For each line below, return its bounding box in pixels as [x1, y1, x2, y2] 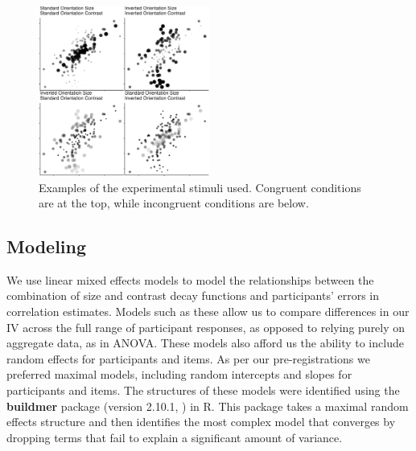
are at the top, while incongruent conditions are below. [39, 195, 309, 211]
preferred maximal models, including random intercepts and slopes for [6, 366, 352, 383]
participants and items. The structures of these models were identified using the [6, 382, 400, 399]
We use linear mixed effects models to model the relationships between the [6, 271, 374, 288]
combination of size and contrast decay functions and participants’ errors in [6, 287, 379, 304]
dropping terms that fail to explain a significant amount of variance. [6, 428, 343, 445]
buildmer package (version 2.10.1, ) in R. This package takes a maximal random [6, 397, 409, 414]
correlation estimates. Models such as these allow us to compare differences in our [6, 303, 410, 320]
